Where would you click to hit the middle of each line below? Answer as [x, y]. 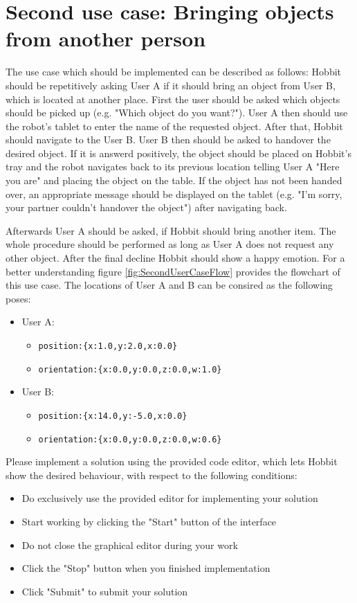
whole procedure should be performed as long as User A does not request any [170, 244]
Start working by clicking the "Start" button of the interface [149, 521]
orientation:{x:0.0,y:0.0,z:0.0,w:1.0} [130, 369]
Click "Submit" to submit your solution [105, 591]
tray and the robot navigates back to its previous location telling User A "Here [173, 166]
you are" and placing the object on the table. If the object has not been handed [174, 180]
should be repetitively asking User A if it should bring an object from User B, [171, 85]
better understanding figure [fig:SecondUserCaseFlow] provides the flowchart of [173, 271]
